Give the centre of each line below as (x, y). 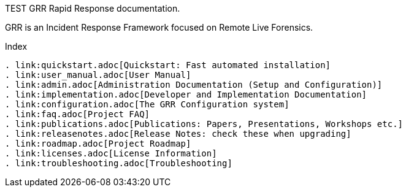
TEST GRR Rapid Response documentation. (93, 8)
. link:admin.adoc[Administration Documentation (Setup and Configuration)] (194, 85)
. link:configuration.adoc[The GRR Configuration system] (147, 104)
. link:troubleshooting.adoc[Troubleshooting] (119, 163)
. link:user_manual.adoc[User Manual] (98, 75)
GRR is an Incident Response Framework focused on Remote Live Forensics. (159, 27)
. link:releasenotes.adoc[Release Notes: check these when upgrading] (178, 134)
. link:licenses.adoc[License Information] (111, 153)
